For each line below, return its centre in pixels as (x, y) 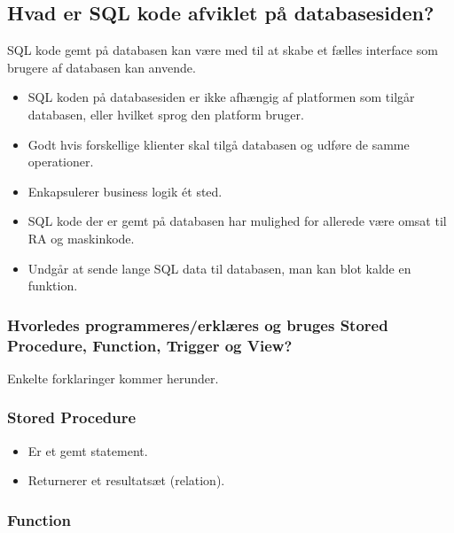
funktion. (53, 286)
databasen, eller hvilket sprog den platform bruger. (166, 114)
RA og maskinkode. (81, 238)
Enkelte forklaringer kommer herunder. (113, 378)
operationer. (61, 162)
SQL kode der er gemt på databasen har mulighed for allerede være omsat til (237, 221)
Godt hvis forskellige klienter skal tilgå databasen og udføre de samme (219, 144)
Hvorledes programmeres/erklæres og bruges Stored (198, 324)
